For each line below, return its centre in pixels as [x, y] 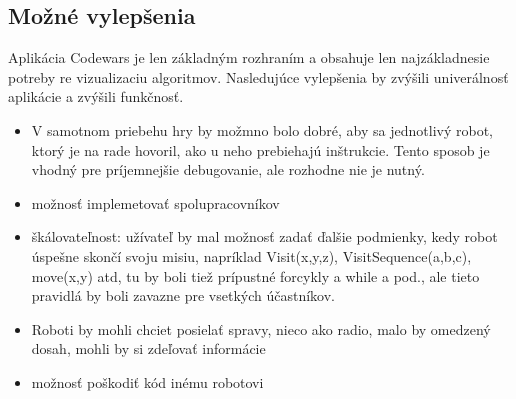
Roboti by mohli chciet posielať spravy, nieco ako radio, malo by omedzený [261, 328]
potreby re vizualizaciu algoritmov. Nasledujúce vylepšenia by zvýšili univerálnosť [258, 76]
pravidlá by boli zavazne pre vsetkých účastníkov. [183, 295]
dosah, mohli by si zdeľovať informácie [148, 348]
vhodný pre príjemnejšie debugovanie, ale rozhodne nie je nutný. [228, 169]
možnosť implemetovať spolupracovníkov [155, 202]
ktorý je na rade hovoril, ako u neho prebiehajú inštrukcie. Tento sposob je [260, 149]
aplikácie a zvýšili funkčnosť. [96, 96]
